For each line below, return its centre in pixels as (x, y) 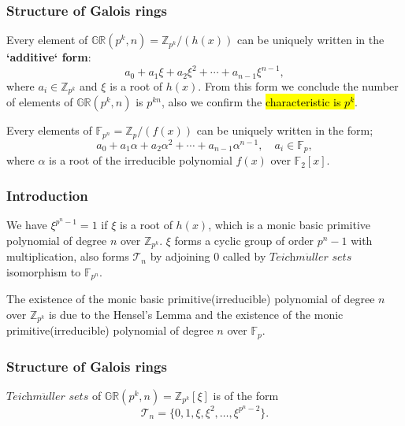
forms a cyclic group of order (244, 240)
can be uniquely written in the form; (285, 130)
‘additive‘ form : (49, 57)
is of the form (246, 395)
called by (244, 256)
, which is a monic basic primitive (290, 225)
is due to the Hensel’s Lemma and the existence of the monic (196, 314)
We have (27, 225)
